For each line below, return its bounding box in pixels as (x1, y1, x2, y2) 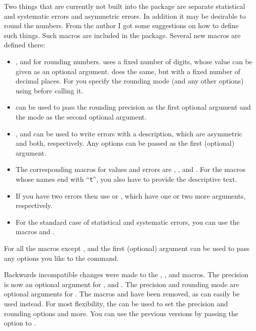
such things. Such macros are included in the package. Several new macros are (4, 30, 241, 40)
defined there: (4, 40, 45, 50)
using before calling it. (15, 85, 84, 95)
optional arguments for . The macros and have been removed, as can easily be (4, 289, 240, 299)
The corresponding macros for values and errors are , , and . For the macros (15, 164, 246, 174)
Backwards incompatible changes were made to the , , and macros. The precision (4, 269, 249, 280)
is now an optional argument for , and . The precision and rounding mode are (4, 279, 239, 289)
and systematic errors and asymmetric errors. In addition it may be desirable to (4, 10, 246, 21)
